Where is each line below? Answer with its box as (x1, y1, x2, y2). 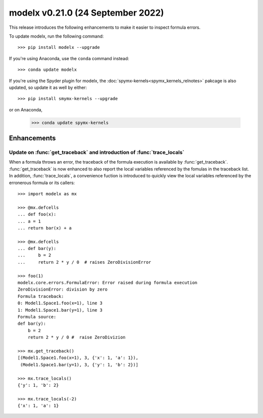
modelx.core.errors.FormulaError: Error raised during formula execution (18, 280, 198, 286)
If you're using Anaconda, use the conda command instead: (9, 55, 129, 61)
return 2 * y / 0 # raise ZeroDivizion (27, 334, 126, 340)
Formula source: (18, 314, 56, 319)
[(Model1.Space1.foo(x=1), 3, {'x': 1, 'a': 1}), (18, 355, 139, 361)
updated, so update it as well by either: (9, 84, 87, 90)
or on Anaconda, (9, 106, 43, 112)
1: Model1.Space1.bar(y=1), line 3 (18, 307, 103, 313)
